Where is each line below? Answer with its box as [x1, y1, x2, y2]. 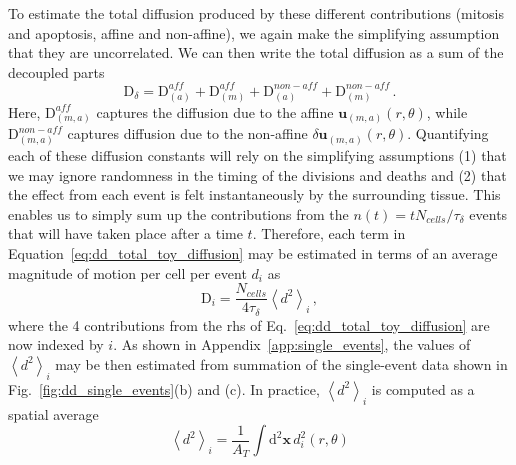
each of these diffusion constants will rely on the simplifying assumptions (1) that [8, 145, 507, 166]
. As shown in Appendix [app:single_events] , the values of [113, 334, 471, 355]
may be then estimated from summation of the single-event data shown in [55, 353, 508, 374]
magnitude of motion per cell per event [8, 262, 247, 283]
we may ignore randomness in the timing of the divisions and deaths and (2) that [8, 164, 507, 185]
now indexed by [8, 334, 104, 355]
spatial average [8, 403, 99, 424]
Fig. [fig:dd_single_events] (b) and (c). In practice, [8, 378, 320, 399]
